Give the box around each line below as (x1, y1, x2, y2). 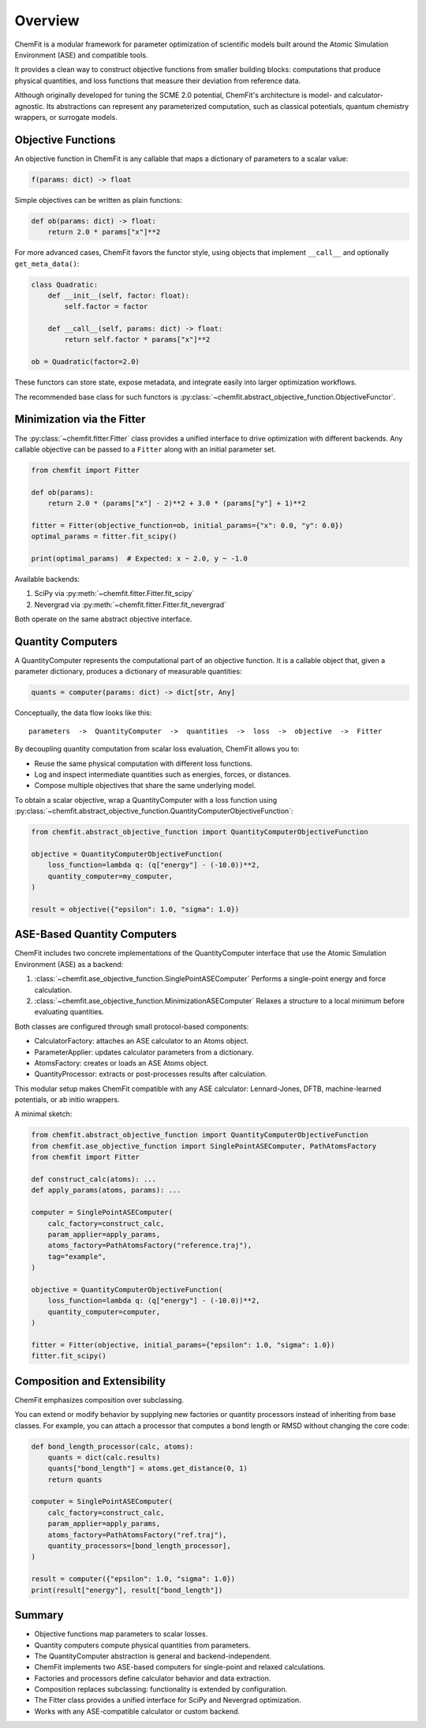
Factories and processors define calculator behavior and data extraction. (34, 1674, 271, 1683)
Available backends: (14, 575, 80, 583)
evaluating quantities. (34, 1007, 104, 1017)
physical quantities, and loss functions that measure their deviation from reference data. (14, 76, 301, 85)
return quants (47, 1475, 103, 1484)
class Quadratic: (31, 280, 99, 289)
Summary (14, 1609, 64, 1622)
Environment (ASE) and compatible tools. (14, 50, 148, 59)
